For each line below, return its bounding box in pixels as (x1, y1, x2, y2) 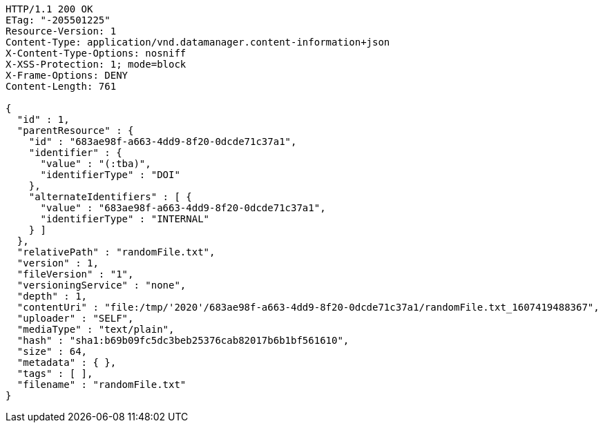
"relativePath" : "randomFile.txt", (17, 246, 216, 257)
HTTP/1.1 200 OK (6, 3, 93, 14)
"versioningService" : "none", (17, 280, 186, 291)
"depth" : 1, (17, 291, 88, 302)
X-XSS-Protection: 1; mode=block (6, 59, 186, 70)
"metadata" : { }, (17, 357, 117, 368)
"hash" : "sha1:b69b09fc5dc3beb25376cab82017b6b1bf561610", (17, 335, 350, 346)
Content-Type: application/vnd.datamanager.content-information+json (6, 37, 390, 48)
